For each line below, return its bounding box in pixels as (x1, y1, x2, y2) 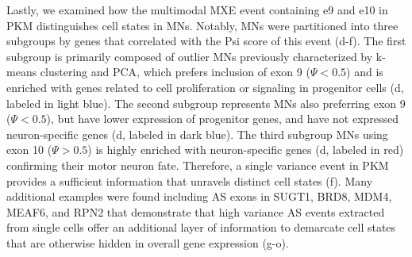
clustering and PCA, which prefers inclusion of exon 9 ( (40, 63, 310, 80)
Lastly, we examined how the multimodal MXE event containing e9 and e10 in (6, 2, 388, 17)
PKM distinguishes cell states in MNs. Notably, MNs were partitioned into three (6, 17, 399, 33)
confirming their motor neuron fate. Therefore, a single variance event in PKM (6, 156, 389, 173)
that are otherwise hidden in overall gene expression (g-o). (6, 234, 289, 251)
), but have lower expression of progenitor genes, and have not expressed (46, 110, 399, 127)
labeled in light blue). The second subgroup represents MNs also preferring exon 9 (6, 94, 406, 111)
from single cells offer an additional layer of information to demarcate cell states (6, 219, 396, 236)
